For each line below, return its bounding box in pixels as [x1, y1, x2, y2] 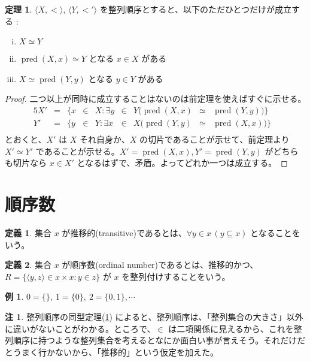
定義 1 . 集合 [5, 226, 51, 239]
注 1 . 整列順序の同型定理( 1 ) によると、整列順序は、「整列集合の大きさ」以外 [5, 310, 303, 322]
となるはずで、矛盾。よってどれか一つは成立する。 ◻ [77, 156, 288, 169]
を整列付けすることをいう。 [121, 270, 230, 282]
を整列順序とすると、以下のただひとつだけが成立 [99, 3, 291, 15]
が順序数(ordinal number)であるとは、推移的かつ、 [62, 258, 259, 271]
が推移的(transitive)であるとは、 [62, 226, 187, 239]
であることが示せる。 [35, 144, 120, 157]
